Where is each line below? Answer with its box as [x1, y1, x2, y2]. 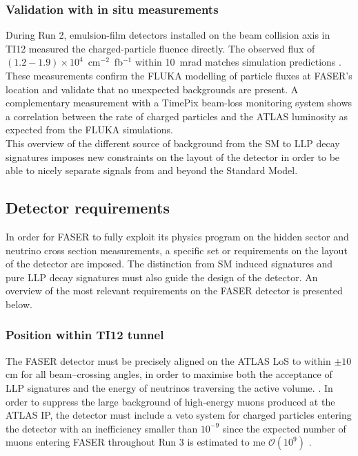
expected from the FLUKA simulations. [6, 122, 173, 137]
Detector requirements [6, 197, 170, 218]
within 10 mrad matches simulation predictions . [135, 55, 341, 69]
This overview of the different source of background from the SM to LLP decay [6, 135, 340, 150]
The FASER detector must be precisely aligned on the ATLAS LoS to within [6, 353, 331, 368]
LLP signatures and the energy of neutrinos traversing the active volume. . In [6, 380, 333, 395]
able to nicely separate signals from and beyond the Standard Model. [6, 163, 298, 178]
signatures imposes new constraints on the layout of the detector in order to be [6, 149, 340, 164]
